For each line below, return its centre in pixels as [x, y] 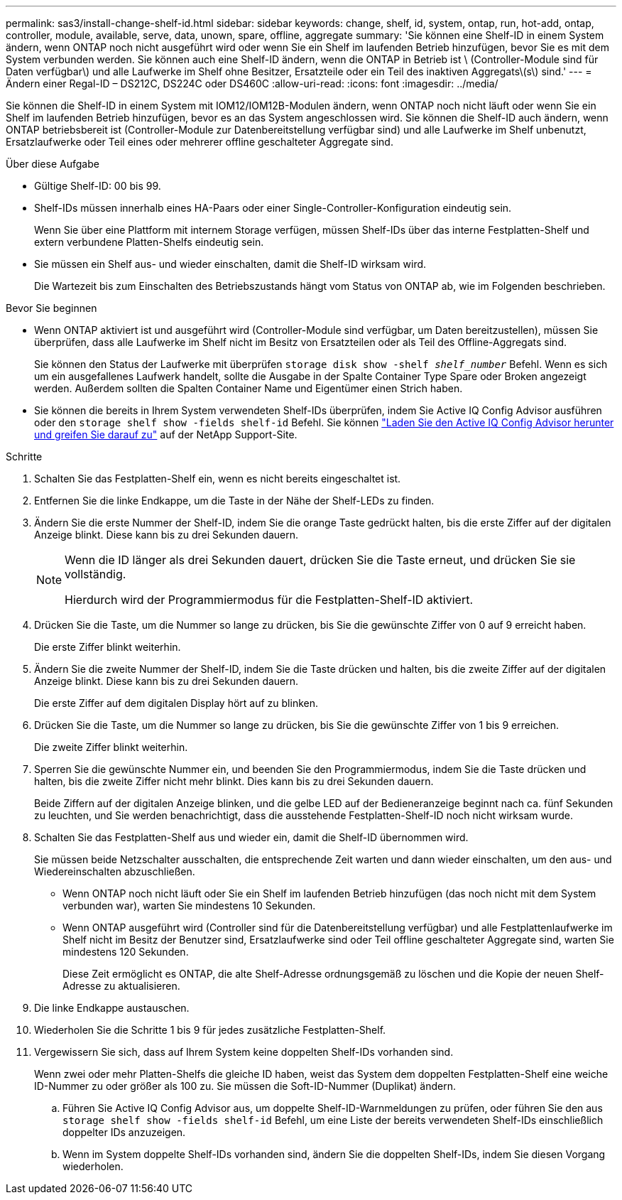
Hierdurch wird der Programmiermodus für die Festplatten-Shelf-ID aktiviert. [269, 600]
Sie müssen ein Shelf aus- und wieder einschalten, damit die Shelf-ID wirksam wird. [230, 264]
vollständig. [96, 574]
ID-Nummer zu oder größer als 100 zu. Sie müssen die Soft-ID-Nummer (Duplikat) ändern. [245, 1086]
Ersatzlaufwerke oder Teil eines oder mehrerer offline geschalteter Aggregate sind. [200, 142]
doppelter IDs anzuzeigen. [124, 1132]
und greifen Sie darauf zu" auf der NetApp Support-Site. [166, 434]
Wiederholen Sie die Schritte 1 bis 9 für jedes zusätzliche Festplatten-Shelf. [210, 1030]
